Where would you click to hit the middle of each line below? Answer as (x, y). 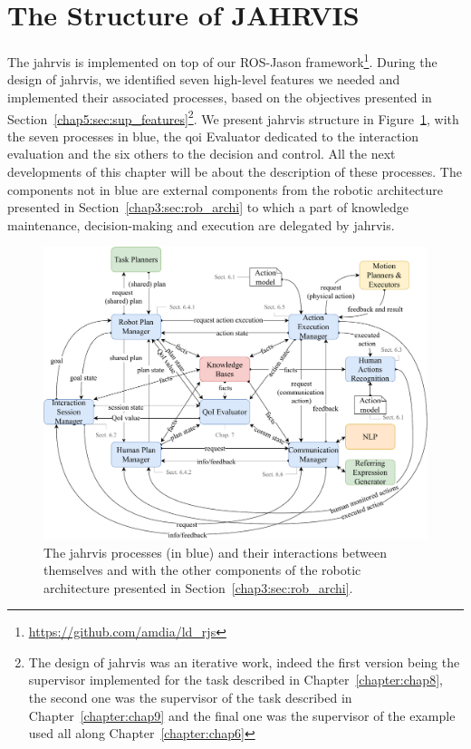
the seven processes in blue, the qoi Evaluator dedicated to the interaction (213, 136)
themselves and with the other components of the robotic (202, 570)
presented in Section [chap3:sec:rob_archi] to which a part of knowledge (208, 207)
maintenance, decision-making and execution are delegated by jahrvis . (201, 224)
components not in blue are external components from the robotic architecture (226, 189)
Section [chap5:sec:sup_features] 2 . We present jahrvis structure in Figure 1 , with (233, 117)
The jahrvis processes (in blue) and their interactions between (215, 552)
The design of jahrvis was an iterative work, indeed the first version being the (244, 661)
